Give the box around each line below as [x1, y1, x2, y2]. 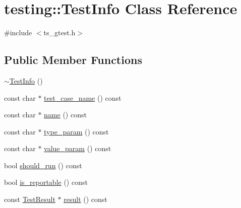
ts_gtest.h [43, 27, 76, 38]
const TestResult [4, 194, 55, 204]
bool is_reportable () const [4, 177, 88, 187]
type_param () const [44, 126, 109, 136]
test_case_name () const [44, 92, 122, 103]
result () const [64, 194, 107, 204]
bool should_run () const [4, 160, 82, 170]
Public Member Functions [4, 52, 142, 67]
